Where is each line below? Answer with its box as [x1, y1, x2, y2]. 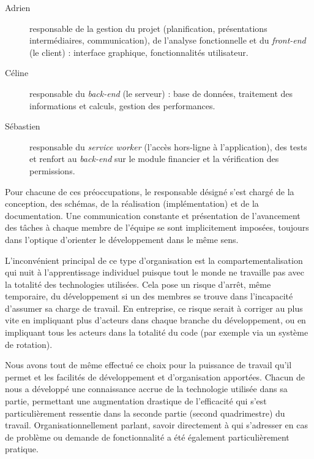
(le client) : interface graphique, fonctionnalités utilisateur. [29, 45, 249, 58]
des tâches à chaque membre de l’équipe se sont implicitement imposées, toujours [5, 221, 309, 234]
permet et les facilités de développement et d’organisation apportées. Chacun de [5, 370, 305, 383]
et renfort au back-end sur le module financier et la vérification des [29, 152, 279, 165]
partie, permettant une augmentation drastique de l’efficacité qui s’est [5, 395, 267, 407]
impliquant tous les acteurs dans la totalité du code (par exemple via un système [5, 326, 308, 339]
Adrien [5, 1, 31, 13]
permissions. [29, 164, 75, 177]
